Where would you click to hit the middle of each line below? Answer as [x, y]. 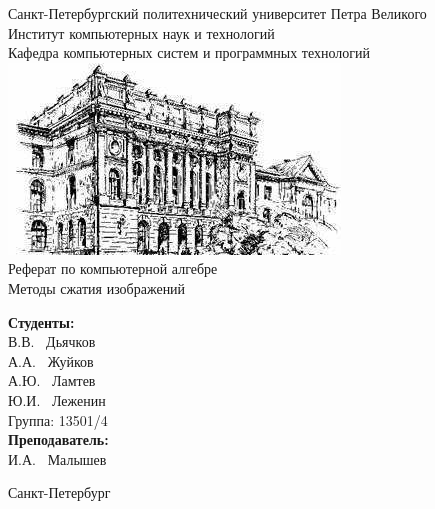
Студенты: [41, 321]
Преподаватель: [58, 439]
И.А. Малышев [57, 458]
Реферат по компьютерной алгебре [113, 268]
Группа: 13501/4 [58, 419]
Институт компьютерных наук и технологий [141, 32]
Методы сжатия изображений [97, 287]
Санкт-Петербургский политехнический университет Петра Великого [217, 13]
